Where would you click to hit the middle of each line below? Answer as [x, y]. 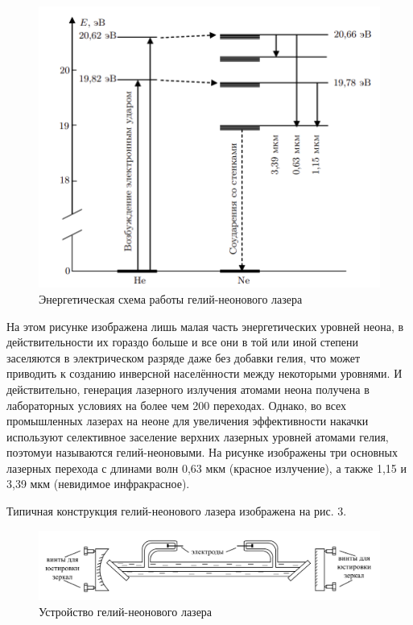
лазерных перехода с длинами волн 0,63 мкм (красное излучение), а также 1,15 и [206, 468]
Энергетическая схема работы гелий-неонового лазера [171, 298]
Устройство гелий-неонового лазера [126, 611]
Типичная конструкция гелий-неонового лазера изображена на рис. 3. [177, 511]
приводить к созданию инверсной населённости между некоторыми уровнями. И [204, 373]
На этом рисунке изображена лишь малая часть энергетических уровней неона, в [205, 326]
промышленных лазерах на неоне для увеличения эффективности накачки [188, 421]
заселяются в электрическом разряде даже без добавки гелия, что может [184, 357]
